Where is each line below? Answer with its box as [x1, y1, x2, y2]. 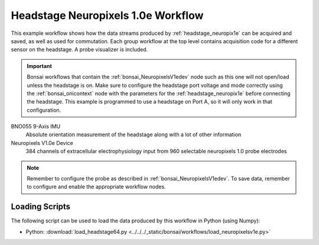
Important [27, 62, 53, 69]
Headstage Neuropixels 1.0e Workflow [11, 9, 204, 22]
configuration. [27, 107, 61, 114]
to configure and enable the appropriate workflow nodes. [27, 183, 166, 191]
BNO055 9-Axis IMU [11, 123, 61, 130]
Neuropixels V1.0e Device [11, 139, 73, 146]
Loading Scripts [11, 202, 71, 212]
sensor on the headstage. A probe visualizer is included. [11, 46, 148, 53]
